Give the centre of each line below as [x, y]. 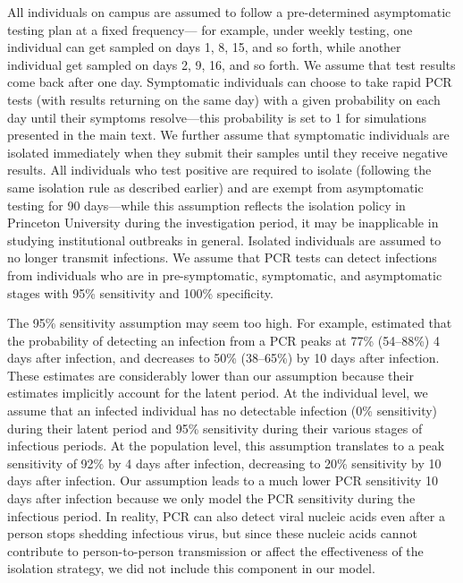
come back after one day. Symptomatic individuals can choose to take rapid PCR [230, 82]
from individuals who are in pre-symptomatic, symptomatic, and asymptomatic [225, 274]
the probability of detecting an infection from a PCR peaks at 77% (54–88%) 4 [223, 340]
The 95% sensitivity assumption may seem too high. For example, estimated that [230, 323]
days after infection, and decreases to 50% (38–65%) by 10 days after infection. [223, 358]
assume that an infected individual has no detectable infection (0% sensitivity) [223, 411]
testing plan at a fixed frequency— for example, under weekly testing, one [210, 29]
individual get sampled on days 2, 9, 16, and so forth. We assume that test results [231, 64]
